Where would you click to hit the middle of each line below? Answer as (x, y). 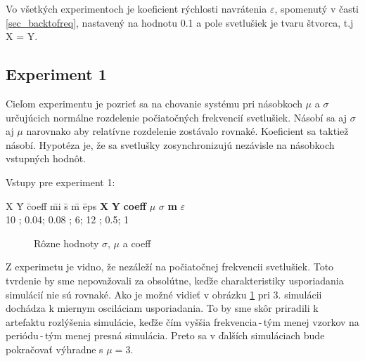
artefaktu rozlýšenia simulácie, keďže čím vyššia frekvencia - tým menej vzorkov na (182, 321)
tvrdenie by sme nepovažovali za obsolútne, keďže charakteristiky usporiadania (175, 280)
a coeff (137, 243)
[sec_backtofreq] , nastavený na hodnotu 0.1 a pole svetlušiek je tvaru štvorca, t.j (180, 22)
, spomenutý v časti (317, 8)
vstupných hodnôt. (46, 158)
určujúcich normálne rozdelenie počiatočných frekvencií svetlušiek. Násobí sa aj (177, 117)
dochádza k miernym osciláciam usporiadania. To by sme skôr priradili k (162, 308)
